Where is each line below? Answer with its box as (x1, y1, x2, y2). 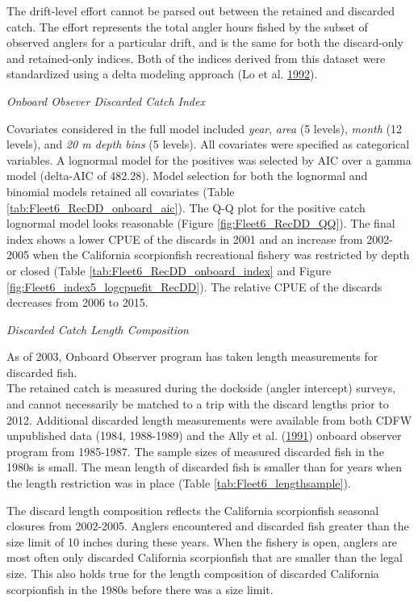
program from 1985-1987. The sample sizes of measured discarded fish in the (6, 442, 385, 459)
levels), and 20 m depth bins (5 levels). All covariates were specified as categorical (6, 136, 410, 153)
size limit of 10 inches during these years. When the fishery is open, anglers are (6, 533, 398, 550)
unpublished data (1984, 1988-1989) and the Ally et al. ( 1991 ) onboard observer (6, 427, 402, 444)
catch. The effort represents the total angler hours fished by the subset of (6, 18, 368, 35)
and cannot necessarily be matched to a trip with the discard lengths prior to (6, 396, 389, 412)
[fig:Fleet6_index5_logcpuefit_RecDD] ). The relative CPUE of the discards (6, 278, 382, 295)
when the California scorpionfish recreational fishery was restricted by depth (32, 246, 410, 263)
